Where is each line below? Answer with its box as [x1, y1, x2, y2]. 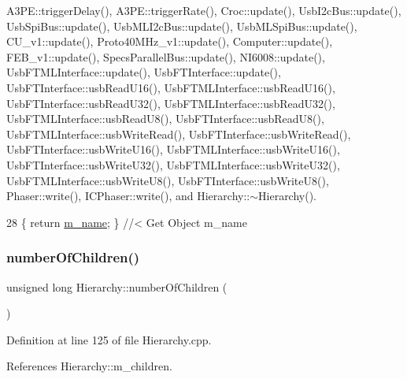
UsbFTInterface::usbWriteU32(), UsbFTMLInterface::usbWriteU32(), [6, 156, 340, 173]
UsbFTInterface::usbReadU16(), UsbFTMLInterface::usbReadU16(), [6, 79, 335, 95]
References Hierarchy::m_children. [6, 358, 172, 374]
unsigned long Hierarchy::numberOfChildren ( [6, 278, 228, 295]
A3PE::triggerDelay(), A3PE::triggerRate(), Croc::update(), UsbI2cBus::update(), [6, 2, 401, 18]
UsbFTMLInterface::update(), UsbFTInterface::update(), [6, 64, 281, 80]
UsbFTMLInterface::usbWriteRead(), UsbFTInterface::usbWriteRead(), [6, 125, 351, 142]
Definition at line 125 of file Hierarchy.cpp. [6, 331, 212, 347]
